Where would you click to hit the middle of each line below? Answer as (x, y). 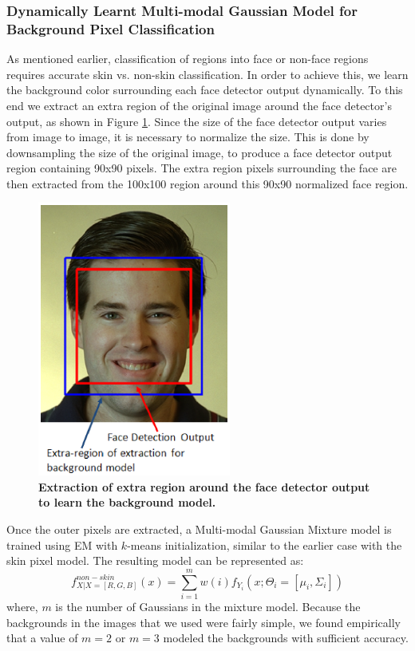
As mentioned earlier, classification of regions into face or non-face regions (188, 59)
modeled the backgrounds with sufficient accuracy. (286, 638)
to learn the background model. (127, 502)
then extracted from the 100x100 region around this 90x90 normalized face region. (207, 183)
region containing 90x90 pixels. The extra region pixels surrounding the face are (202, 168)
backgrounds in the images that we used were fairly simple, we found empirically (204, 622)
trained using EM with (62, 544)
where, (22, 606)
